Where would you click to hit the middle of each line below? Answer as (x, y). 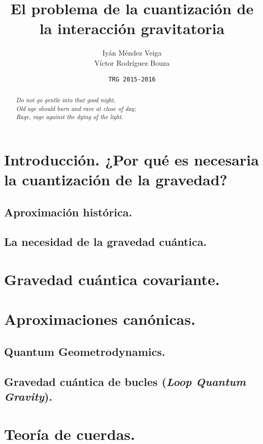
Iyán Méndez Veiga (132, 53)
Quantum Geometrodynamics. (85, 351)
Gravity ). (28, 396)
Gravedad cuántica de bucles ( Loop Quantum (125, 381)
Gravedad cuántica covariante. (112, 279)
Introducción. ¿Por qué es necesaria (131, 159)
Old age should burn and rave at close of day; (76, 108)
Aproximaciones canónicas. (100, 319)
